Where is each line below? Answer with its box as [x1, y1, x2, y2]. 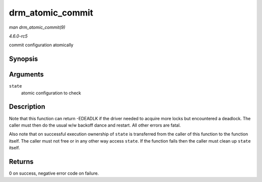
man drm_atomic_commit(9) [9, 24, 65, 30]
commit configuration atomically [9, 42, 74, 48]
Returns [9, 157, 34, 165]
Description [9, 103, 46, 111]
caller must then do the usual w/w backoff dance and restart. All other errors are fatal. [9, 122, 181, 128]
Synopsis [9, 55, 38, 63]
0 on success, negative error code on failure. [9, 170, 99, 176]
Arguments [9, 71, 44, 79]
